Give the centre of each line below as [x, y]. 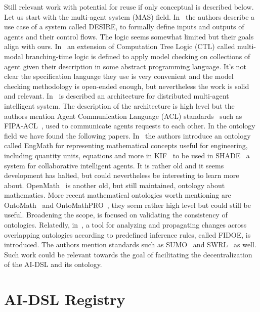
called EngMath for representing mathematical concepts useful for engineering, [126, 145]
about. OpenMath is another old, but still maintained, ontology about [115, 185]
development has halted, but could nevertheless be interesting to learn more [122, 175]
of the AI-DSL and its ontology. [53, 264]
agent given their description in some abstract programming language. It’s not [125, 66]
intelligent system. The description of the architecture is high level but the [119, 105]
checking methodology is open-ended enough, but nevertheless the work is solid [127, 86]
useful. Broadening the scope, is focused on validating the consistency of [116, 215]
